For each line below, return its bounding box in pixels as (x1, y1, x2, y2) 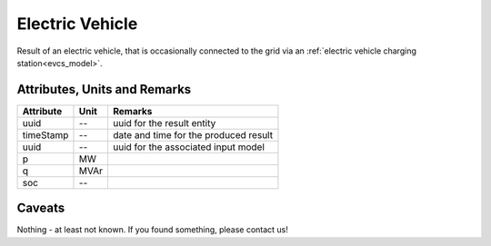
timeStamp (22, 128, 69, 141)
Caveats (16, 201, 65, 216)
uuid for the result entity (112, 116, 216, 129)
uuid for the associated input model (112, 141, 266, 153)
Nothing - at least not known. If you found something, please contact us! (16, 224, 288, 235)
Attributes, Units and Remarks (16, 82, 192, 97)
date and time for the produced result (112, 128, 273, 141)
